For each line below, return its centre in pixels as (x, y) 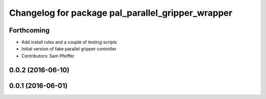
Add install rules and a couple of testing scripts (69, 42)
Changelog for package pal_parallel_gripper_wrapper (121, 13)
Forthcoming (29, 30)
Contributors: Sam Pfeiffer (48, 56)
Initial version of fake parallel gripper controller (69, 49)
